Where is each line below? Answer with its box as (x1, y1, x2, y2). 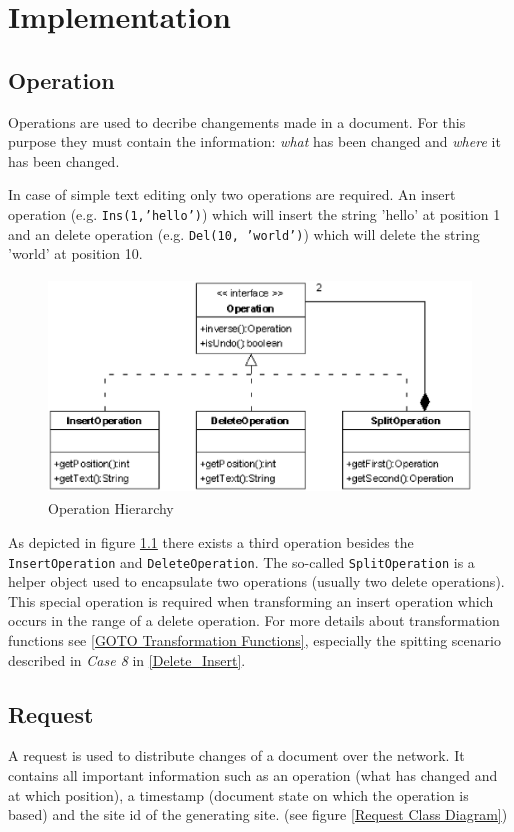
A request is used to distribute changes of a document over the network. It (8, 745, 465, 766)
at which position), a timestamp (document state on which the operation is (8, 784, 469, 805)
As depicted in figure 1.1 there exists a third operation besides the (8, 531, 414, 552)
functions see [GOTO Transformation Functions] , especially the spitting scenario (8, 630, 501, 651)
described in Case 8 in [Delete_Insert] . (8, 649, 246, 670)
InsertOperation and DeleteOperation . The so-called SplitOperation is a (8, 551, 475, 572)
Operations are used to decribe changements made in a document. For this (8, 111, 466, 132)
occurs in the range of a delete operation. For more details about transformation (8, 610, 500, 631)
